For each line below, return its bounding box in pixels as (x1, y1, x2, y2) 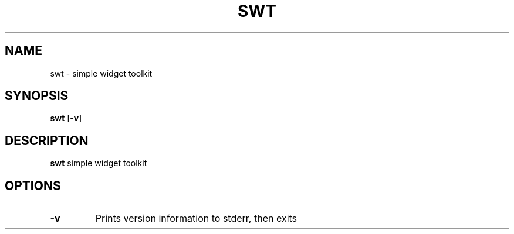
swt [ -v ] (50, 113, 82, 123)
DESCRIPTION (5, 133, 89, 148)
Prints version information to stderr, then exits (95, 212, 297, 225)
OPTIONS (5, 178, 61, 193)
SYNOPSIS (5, 88, 69, 104)
